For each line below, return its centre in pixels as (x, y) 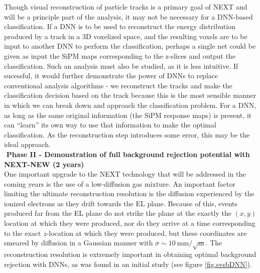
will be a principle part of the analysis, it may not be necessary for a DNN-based (128, 16)
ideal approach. (28, 144)
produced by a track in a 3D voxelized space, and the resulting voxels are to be (126, 36)
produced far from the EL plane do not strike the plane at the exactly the (118, 213)
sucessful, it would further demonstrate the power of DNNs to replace (111, 76)
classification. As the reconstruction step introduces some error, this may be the (127, 134)
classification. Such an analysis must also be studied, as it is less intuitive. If (121, 65)
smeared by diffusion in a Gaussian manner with (79, 243)
